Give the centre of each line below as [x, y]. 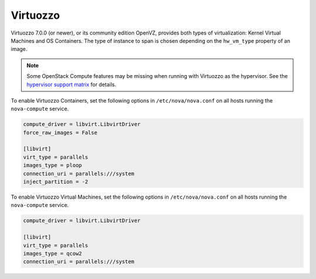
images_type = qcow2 [52, 253]
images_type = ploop [52, 165]
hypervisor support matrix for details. [71, 84]
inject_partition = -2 [56, 182]
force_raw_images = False [60, 132]
